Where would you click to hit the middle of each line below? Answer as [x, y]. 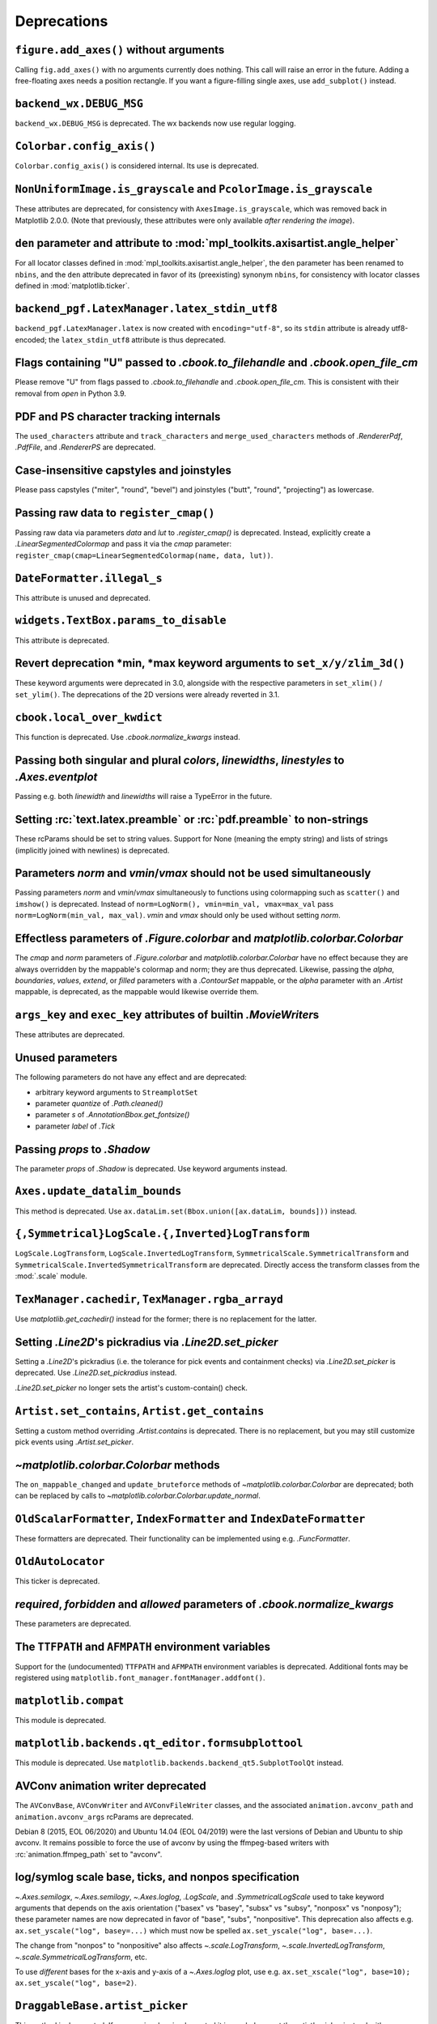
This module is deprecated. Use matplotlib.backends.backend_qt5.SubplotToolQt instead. [179, 1763]
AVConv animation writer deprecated [110, 1786]
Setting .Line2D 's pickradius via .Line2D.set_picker [146, 1342]
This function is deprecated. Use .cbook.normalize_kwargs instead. [127, 737]
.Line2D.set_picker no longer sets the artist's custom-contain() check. [132, 1388]
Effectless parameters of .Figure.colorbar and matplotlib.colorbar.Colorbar [209, 939]
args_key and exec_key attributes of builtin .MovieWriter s [167, 1015]
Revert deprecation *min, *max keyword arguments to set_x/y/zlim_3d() [210, 663]
